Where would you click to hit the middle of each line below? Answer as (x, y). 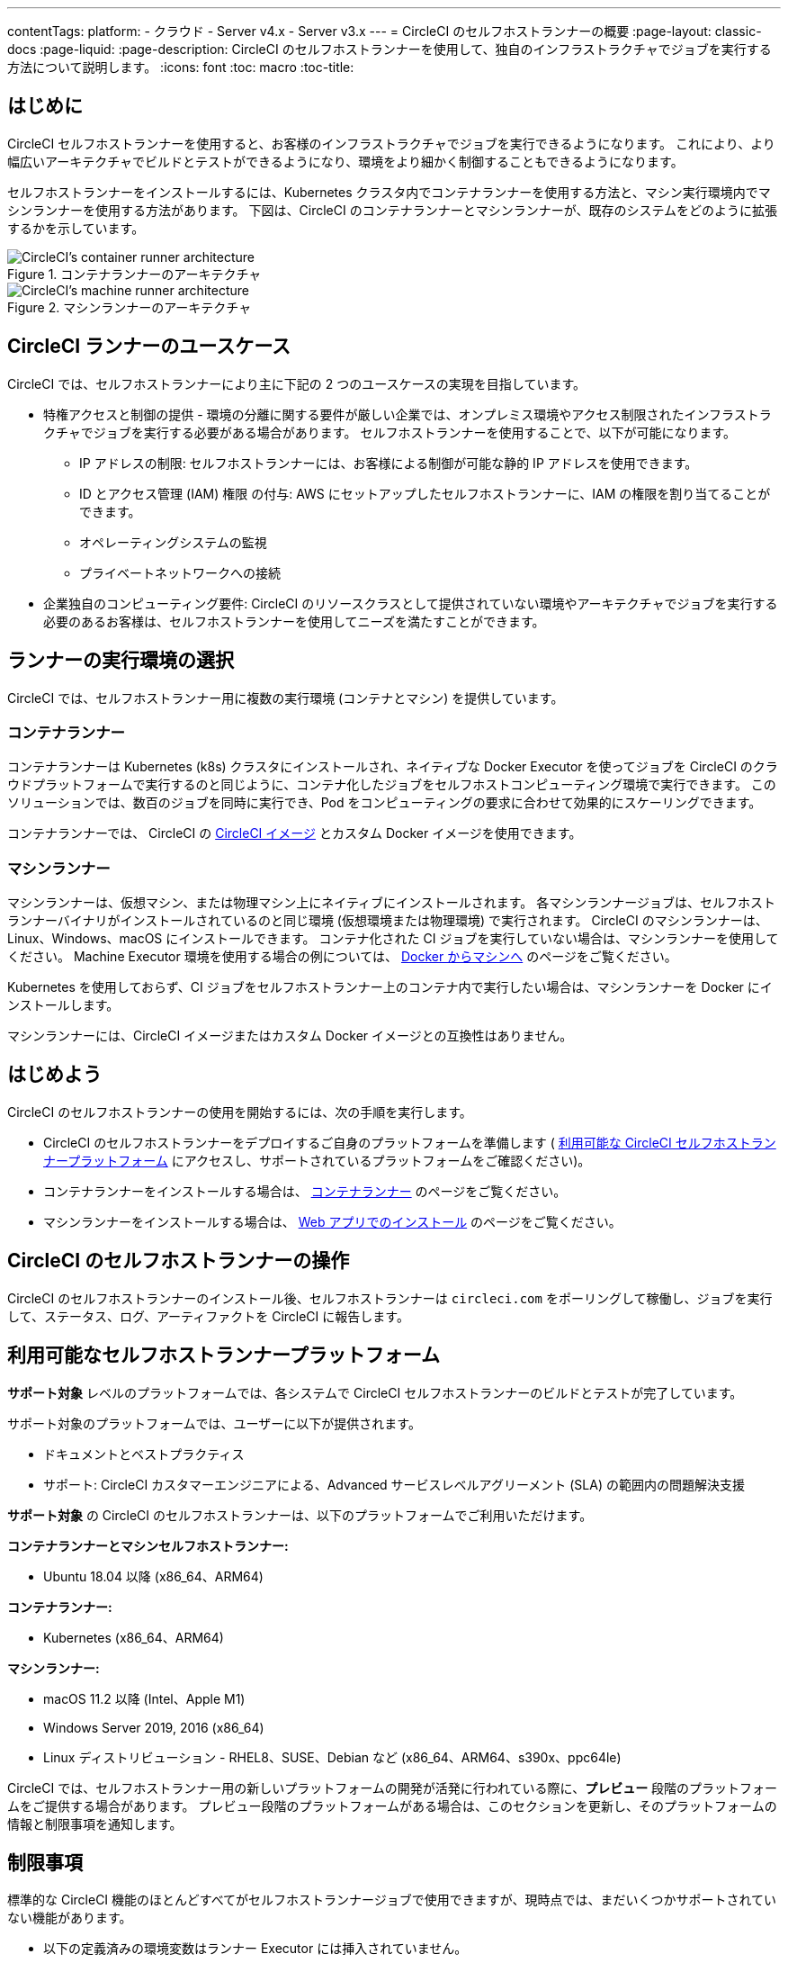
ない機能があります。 (70, 1918)
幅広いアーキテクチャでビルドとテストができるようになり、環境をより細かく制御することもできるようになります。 (345, 161)
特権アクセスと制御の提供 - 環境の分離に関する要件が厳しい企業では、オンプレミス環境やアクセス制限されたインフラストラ (407, 414)
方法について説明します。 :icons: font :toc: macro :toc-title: (181, 67)
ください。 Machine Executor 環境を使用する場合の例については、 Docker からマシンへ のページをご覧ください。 (342, 957)
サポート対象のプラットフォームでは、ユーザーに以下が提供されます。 (214, 1423)
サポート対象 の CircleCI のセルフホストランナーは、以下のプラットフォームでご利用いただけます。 (300, 1515)
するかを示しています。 (76, 228)
